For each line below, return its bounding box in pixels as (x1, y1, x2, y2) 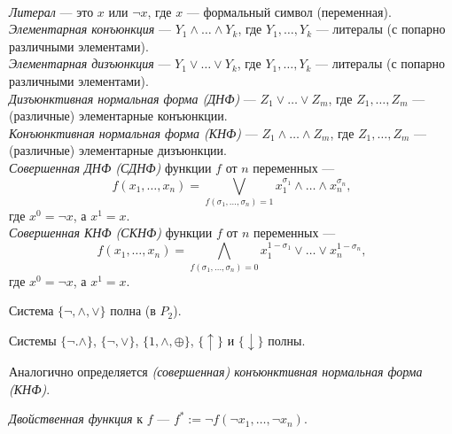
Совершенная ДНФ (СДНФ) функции (9, 158, 212, 176)
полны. (268, 330, 306, 349)
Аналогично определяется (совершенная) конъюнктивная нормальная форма (9, 362, 423, 381)
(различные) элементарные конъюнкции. (9, 106, 228, 125)
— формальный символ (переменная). (186, 2, 392, 20)
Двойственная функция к (9, 409, 143, 428)
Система (9, 301, 54, 320)
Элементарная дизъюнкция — (9, 54, 171, 73)
